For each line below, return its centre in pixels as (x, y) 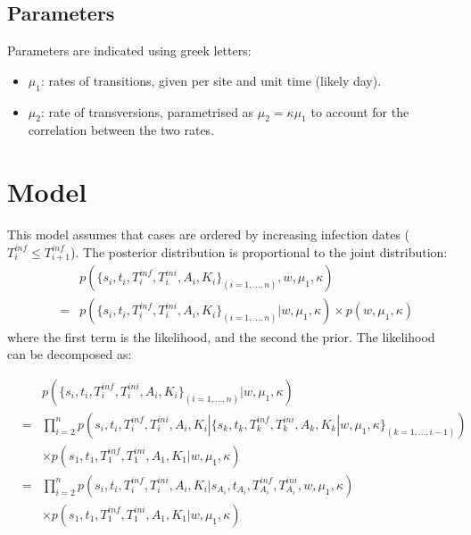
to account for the (360, 111)
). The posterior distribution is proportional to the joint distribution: (259, 251)
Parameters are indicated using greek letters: (129, 50)
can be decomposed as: (70, 354)
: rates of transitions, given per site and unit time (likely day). (211, 80)
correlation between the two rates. (121, 130)
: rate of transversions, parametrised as (147, 111)
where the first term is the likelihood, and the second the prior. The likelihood (221, 336)
